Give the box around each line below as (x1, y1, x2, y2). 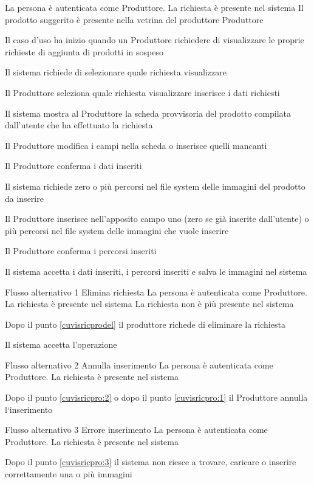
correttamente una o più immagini (5, 468, 132, 480)
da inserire (5, 192, 44, 204)
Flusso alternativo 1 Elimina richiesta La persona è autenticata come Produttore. (5, 285, 307, 298)
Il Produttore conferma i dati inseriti (5, 159, 142, 172)
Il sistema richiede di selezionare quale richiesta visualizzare (5, 66, 227, 78)
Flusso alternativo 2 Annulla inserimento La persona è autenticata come (5, 358, 273, 371)
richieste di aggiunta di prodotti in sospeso (5, 45, 163, 58)
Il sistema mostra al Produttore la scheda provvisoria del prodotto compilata (5, 106, 291, 119)
